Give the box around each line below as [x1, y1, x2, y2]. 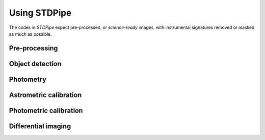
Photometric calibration [9, 106, 83, 115]
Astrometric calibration [9, 91, 82, 99]
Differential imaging [9, 122, 71, 130]
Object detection [9, 59, 62, 68]
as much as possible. [9, 31, 52, 37]
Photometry [9, 75, 47, 83]
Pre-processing [9, 44, 58, 52]
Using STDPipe [9, 7, 72, 18]
